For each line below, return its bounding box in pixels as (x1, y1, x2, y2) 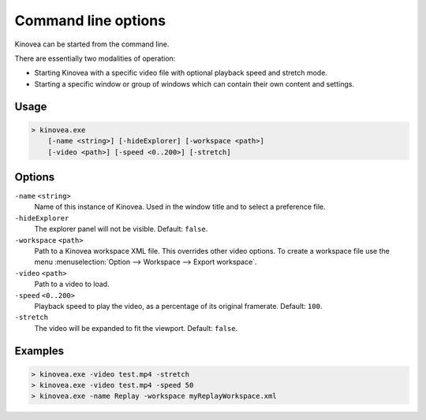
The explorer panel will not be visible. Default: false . (34, 225, 208, 234)
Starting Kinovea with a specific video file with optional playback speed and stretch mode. (34, 68, 327, 78)
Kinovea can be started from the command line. (14, 39, 170, 49)
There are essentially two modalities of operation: (14, 54, 176, 63)
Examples (14, 344, 65, 358)
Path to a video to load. (34, 280, 110, 289)
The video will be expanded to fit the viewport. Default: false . (34, 323, 238, 333)
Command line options (14, 12, 166, 29)
